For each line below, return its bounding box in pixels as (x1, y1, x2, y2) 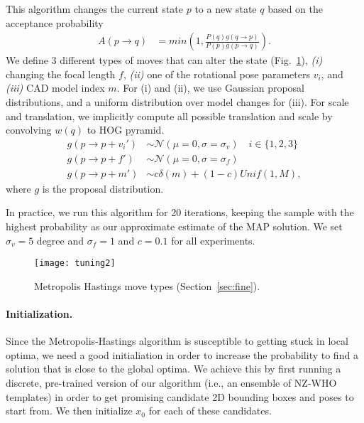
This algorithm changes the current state (6, 1, 183, 16)
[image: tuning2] (34, 258, 116, 269)
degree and (36, 232, 84, 247)
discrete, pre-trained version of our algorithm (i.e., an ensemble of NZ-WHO (6, 375, 337, 390)
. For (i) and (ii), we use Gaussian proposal (116, 80, 304, 95)
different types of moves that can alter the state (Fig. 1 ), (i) (60, 53, 323, 68)
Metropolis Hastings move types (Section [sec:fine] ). (34, 278, 260, 293)
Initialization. (6, 306, 73, 321)
